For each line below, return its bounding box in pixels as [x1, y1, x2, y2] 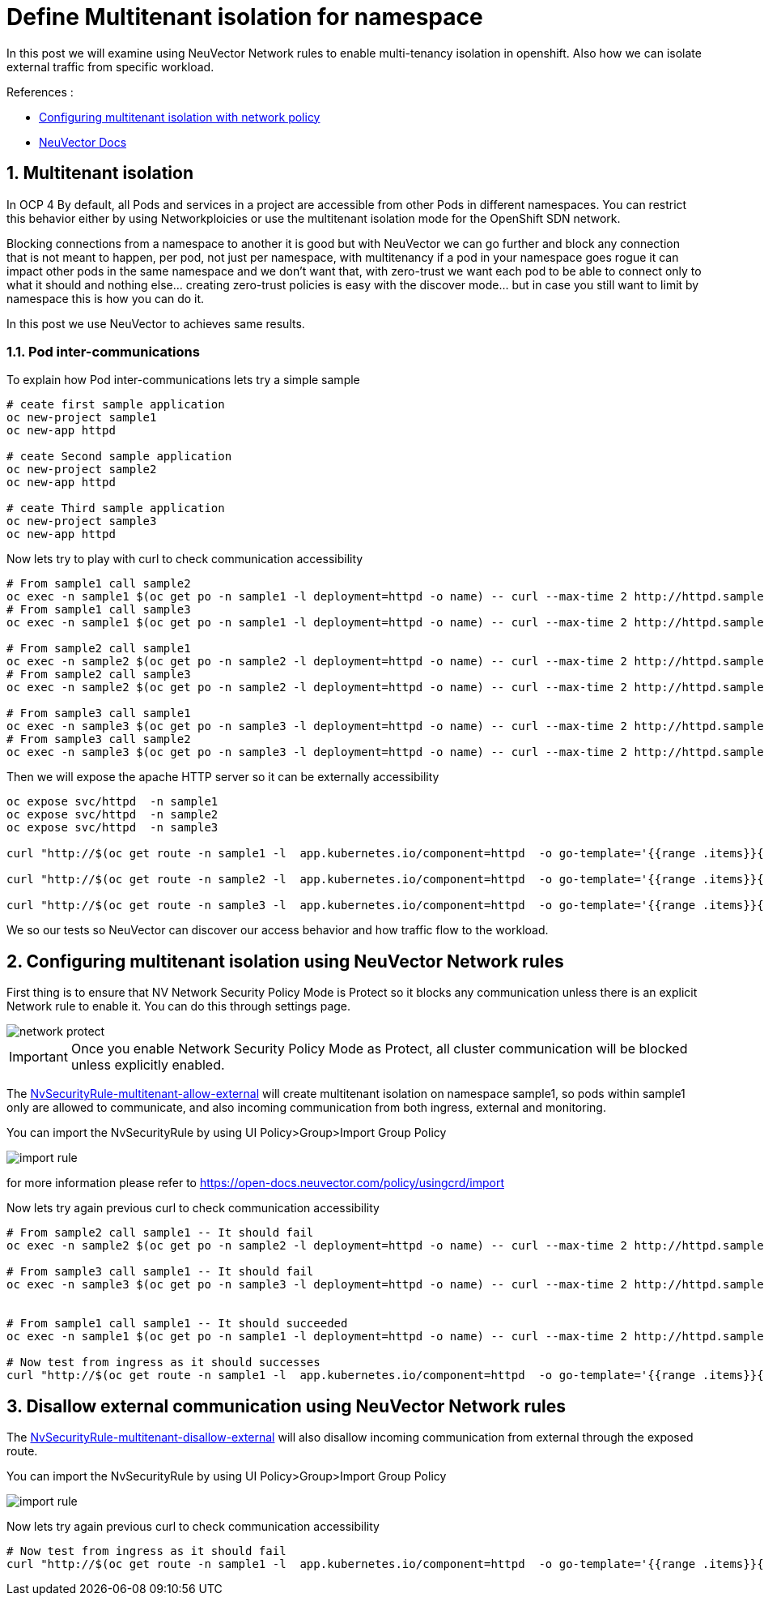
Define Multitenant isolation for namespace [6, 3, 483, 31]
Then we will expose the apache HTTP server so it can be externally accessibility [6, 770, 439, 784]
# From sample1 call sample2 [6, 577, 191, 591]
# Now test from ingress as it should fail [6, 1544, 286, 1558]
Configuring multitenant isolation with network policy [39, 109, 320, 124]
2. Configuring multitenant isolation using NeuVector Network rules [6, 951, 564, 972]
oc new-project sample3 [6, 515, 157, 528]
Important [9, 1049, 68, 1066]
